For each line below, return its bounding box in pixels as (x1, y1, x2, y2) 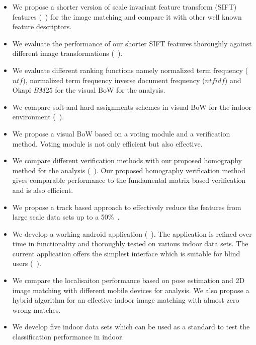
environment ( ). (12, 111, 64, 122)
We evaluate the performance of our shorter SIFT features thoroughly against (12, 38, 252, 48)
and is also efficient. (12, 184, 73, 195)
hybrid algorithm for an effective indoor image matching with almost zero (12, 295, 239, 305)
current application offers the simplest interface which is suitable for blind (12, 248, 240, 258)
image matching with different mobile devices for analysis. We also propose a (12, 285, 249, 295)
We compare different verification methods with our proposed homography (12, 155, 242, 166)
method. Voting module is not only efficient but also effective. (12, 138, 203, 149)
